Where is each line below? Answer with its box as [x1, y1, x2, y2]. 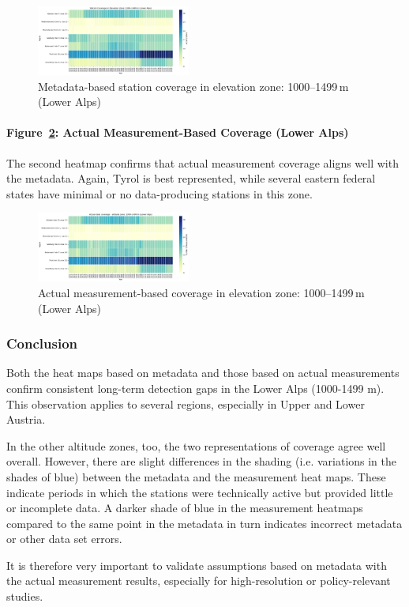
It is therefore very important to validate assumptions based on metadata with [6, 556, 387, 573]
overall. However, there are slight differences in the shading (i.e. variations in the [6, 453, 397, 469]
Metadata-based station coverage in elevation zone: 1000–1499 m [38, 77, 349, 94]
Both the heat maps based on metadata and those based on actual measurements [6, 364, 400, 381]
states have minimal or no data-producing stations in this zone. [6, 185, 313, 202]
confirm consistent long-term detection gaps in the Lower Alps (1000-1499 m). [6, 379, 385, 396]
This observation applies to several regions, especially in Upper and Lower [6, 395, 365, 412]
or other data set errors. [6, 530, 122, 547]
